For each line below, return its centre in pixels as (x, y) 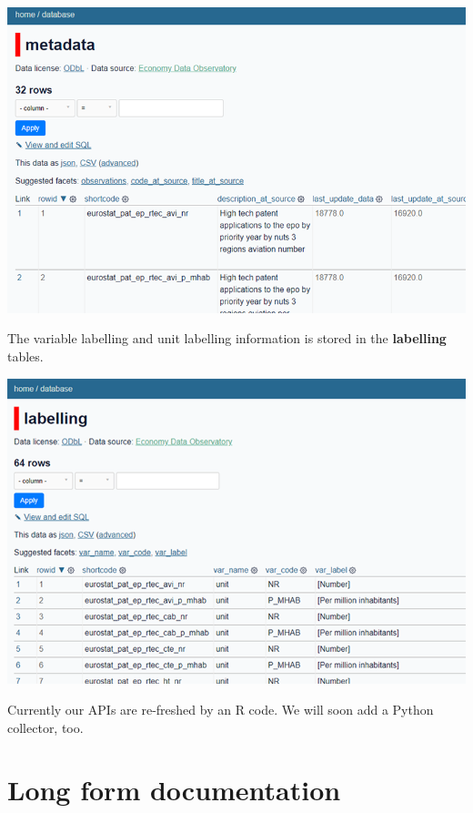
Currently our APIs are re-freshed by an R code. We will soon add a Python (221, 709)
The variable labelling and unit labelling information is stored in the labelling (227, 338)
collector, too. (45, 727)
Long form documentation (174, 790)
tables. (25, 356)
